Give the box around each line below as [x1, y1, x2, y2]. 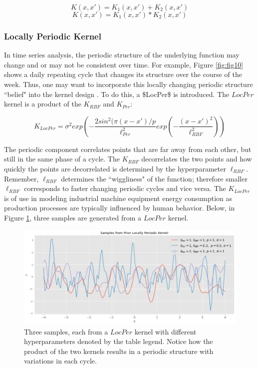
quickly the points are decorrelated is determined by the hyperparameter [4, 163, 226, 173]
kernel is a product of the [4, 98, 81, 109]
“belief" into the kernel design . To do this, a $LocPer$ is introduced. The [4, 88, 230, 99]
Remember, [4, 173, 39, 183]
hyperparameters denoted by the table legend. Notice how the [24, 336, 213, 346]
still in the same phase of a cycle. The [4, 153, 120, 164]
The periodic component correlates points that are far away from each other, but [4, 143, 252, 154]
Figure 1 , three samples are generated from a [4, 212, 142, 222]
